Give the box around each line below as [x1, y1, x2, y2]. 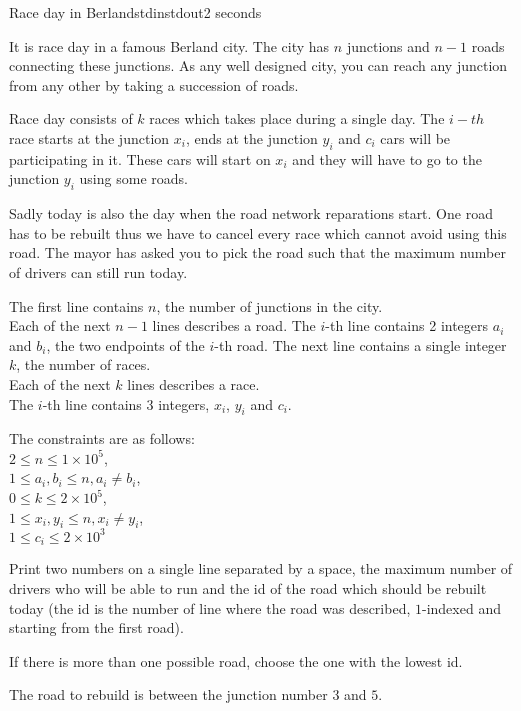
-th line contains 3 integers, [42, 393, 210, 414]
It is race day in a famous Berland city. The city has [9, 35, 330, 56]
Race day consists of [9, 108, 133, 129]
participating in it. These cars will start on [9, 148, 271, 169]
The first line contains [9, 295, 144, 316]
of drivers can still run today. [9, 261, 188, 282]
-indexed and [421, 597, 501, 618]
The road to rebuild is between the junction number [9, 684, 328, 705]
